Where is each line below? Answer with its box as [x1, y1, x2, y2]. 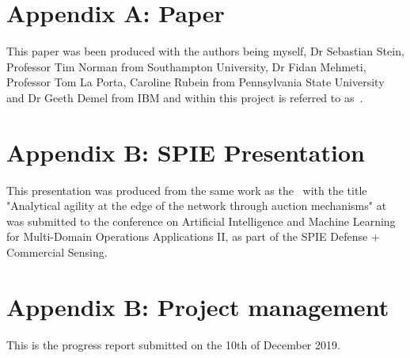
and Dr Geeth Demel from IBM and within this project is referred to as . [6, 89, 363, 105]
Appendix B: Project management [6, 290, 389, 322]
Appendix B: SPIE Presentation [6, 135, 365, 168]
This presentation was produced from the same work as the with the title [6, 181, 367, 198]
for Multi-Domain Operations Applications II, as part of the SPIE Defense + [6, 228, 380, 245]
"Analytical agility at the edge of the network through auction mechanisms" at [6, 197, 387, 214]
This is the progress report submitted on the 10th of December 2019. [6, 336, 340, 352]
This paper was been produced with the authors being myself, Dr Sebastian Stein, [6, 43, 404, 59]
